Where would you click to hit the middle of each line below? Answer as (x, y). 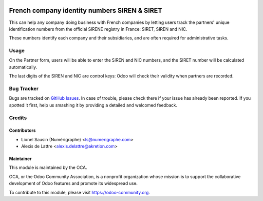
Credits (18, 118)
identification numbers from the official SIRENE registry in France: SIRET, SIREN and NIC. (98, 29)
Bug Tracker (24, 89)
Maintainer (20, 159)
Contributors (22, 130)
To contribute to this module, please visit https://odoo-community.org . (80, 192)
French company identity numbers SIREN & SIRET (86, 10)
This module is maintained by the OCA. (48, 167)
